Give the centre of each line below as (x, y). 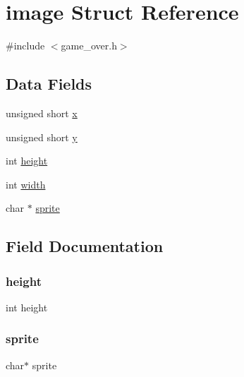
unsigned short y (42, 137)
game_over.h (89, 46)
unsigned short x (42, 113)
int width (26, 184)
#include (25, 46)
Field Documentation (85, 246)
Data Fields (49, 84)
